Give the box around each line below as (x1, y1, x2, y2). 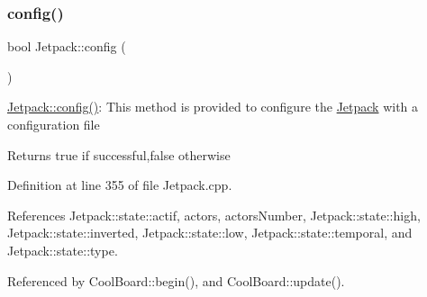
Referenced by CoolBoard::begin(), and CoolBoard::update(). (7, 271, 345, 290)
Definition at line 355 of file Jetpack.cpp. (7, 175, 232, 194)
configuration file (7, 115, 100, 133)
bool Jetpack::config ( (7, 37, 126, 56)
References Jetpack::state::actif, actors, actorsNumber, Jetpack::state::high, (7, 205, 421, 224)
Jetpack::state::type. (7, 240, 118, 259)
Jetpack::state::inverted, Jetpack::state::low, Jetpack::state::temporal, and (7, 223, 413, 242)
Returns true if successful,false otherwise (7, 145, 231, 164)
